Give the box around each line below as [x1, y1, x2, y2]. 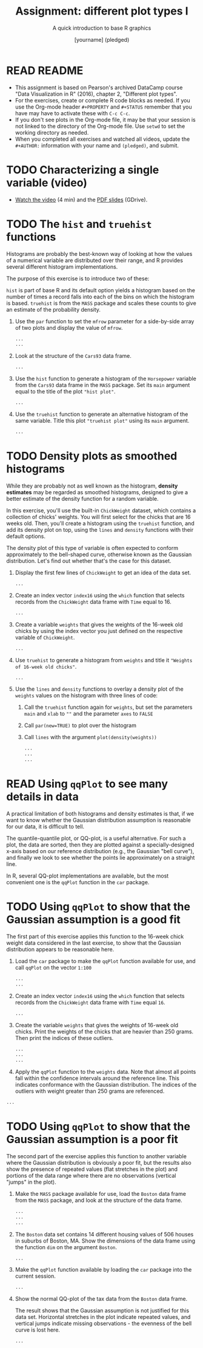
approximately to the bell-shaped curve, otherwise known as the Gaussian [6, 551, 192, 558]
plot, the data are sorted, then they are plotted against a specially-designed [6, 841, 195, 848]
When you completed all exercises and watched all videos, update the [15, 135, 190, 143]
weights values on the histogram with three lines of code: [15, 692, 158, 699]
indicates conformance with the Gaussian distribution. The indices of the [15, 1081, 197, 1088]
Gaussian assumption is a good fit [6, 913, 181, 927]
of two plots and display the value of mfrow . [15, 324, 123, 331]
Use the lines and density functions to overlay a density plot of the [15, 685, 184, 692]
